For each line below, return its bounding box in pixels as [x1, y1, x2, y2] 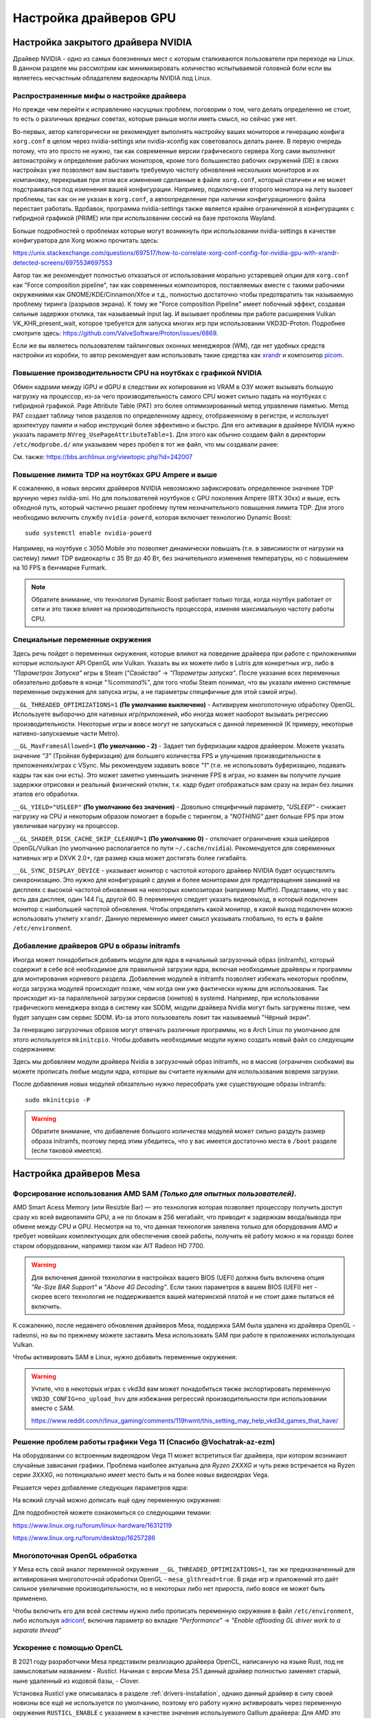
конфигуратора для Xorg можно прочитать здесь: [12, 236, 159, 245]
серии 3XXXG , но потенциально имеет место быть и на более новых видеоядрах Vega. [12, 1471, 269, 1479]
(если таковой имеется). [31, 1146, 103, 1154]
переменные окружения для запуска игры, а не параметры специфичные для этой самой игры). [12, 688, 298, 696]
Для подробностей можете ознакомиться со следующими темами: [12, 1508, 212, 1517]
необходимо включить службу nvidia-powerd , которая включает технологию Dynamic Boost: [12, 513, 292, 522]
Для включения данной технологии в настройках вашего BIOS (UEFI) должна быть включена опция [31, 1273, 325, 1282]
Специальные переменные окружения [12, 635, 151, 645]
